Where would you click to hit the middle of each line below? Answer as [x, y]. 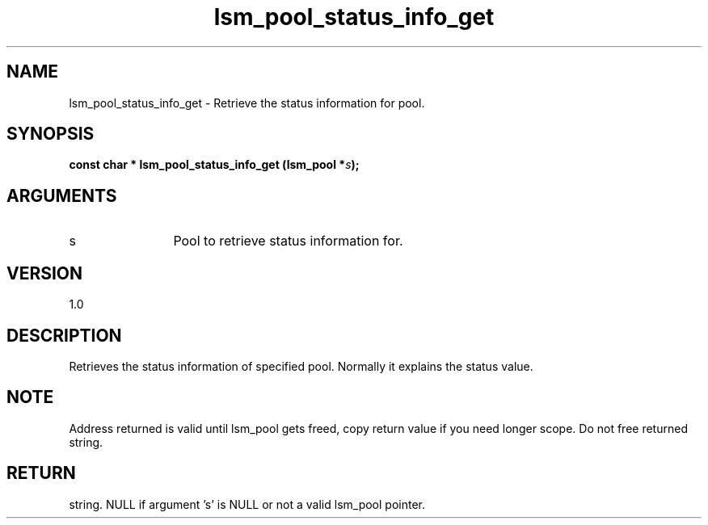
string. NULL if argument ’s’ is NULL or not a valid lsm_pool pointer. [247, 504]
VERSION [45, 273]
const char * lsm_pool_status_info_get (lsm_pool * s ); [214, 165]
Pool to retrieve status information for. [288, 241]
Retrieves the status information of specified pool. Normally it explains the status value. [301, 366]
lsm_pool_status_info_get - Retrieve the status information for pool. [247, 103]
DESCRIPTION [64, 335]
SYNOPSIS [51, 134]
